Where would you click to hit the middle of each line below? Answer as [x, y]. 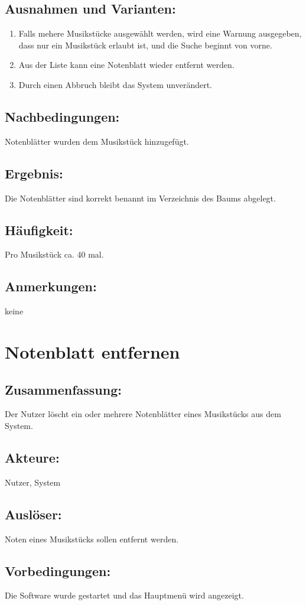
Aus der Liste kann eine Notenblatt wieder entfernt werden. [126, 65]
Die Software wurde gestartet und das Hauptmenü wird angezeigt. [124, 595]
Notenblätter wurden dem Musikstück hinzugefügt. [97, 141]
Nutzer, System [33, 482]
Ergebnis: [34, 173]
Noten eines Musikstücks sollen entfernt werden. [92, 539]
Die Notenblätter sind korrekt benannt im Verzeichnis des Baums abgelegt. [140, 198]
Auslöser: [33, 514]
